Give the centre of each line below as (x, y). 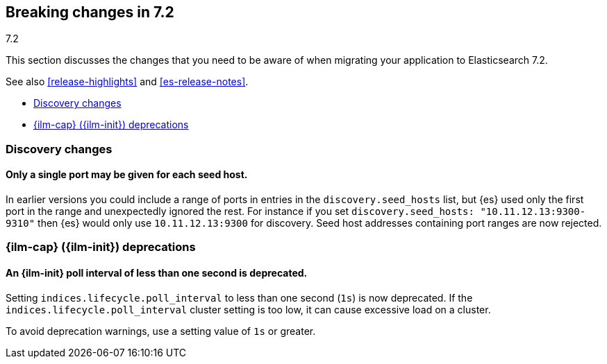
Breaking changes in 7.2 (90, 12)
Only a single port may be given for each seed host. (127, 175)
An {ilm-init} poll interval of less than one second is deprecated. (157, 273)
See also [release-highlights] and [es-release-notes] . (127, 82)
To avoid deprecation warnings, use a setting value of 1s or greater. (161, 331)
